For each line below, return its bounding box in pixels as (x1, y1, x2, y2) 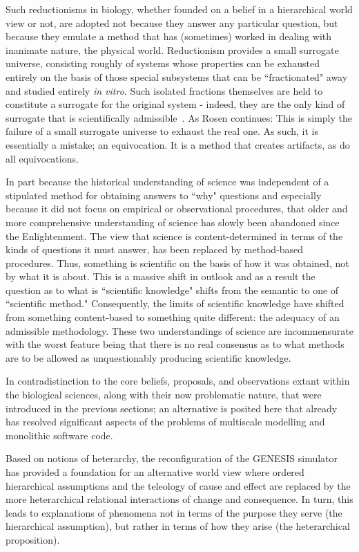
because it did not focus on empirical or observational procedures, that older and (6, 201, 348, 216)
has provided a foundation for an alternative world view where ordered (6, 465, 304, 479)
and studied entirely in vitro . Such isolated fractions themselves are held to (6, 83, 323, 98)
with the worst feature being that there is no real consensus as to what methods (6, 337, 345, 351)
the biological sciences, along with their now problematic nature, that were (6, 387, 322, 402)
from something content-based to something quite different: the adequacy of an (6, 310, 340, 324)
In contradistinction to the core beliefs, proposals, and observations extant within (6, 374, 350, 388)
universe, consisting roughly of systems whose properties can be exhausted (6, 56, 320, 71)
